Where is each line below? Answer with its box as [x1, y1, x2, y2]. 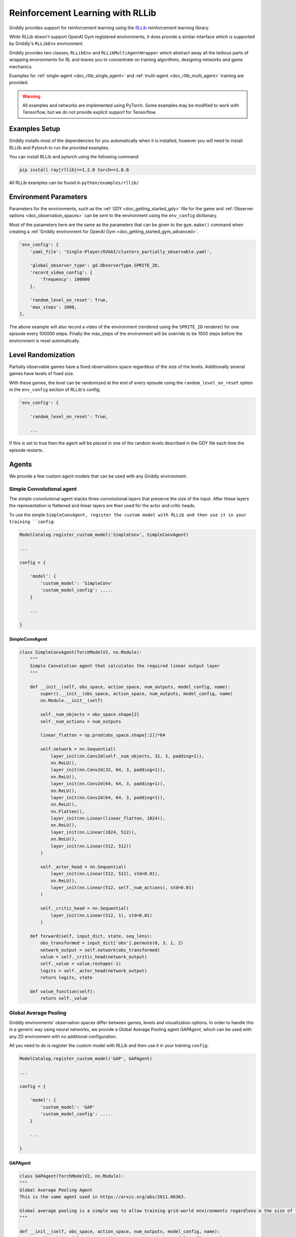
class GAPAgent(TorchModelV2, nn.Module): [19, 1173, 124, 1179]
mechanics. [9, 63, 33, 69]
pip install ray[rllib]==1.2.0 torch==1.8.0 [19, 167, 129, 173]
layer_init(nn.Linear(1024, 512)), [50, 829, 137, 835]
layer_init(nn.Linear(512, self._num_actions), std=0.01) [50, 885, 194, 890]
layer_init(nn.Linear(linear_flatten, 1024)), [50, 815, 165, 821]
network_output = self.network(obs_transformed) [40, 947, 160, 952]
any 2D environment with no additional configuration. [9, 1033, 117, 1039]
